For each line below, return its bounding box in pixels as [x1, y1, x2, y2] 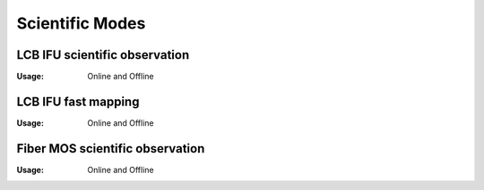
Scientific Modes [16, 13, 146, 33]
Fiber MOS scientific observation [16, 141, 205, 156]
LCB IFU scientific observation [16, 47, 190, 62]
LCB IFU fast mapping [16, 94, 140, 109]
